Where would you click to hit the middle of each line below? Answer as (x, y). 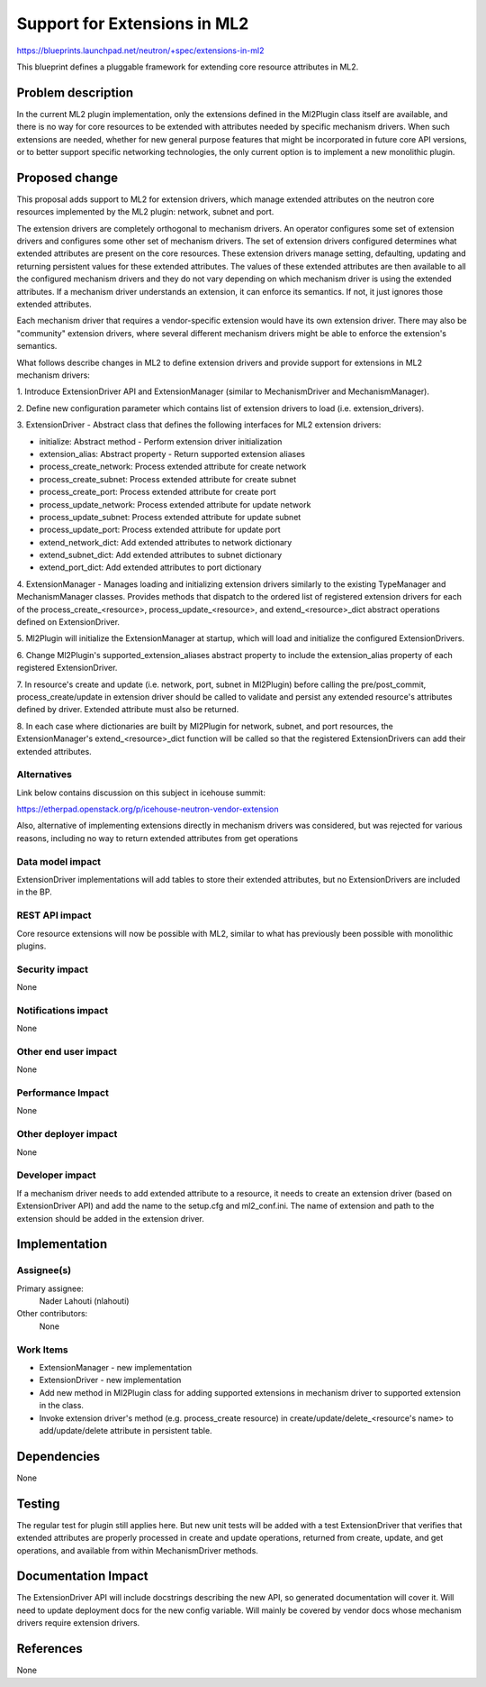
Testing (38, 1504)
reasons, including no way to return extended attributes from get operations (157, 838)
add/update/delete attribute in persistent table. (126, 1430)
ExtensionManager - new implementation (116, 1368)
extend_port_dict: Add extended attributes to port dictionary (150, 567)
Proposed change (67, 177)
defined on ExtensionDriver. (68, 622)
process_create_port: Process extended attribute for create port (157, 492)
